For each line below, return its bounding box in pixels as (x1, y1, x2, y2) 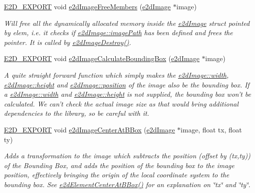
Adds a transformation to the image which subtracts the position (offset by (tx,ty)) (4, 150, 251, 161)
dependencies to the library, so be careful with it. (4, 108, 150, 118)
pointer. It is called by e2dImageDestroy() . (4, 37, 131, 47)
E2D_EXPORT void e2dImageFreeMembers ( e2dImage (4, 1, 171, 11)
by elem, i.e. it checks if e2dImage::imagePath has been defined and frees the (4, 27, 233, 38)
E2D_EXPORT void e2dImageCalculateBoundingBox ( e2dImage (4, 53, 200, 64)
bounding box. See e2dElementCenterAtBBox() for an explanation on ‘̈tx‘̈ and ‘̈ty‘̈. (4, 179, 251, 189)
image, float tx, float (180, 124, 242, 134)
